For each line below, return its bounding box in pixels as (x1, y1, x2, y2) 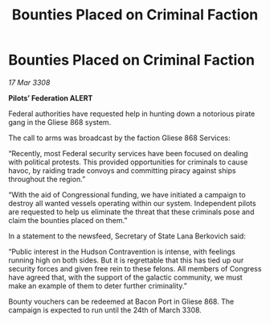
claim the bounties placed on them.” (8, 215, 128, 225)
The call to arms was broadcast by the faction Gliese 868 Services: (8, 133, 231, 143)
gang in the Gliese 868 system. (8, 117, 112, 126)
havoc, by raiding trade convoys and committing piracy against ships (8, 165, 236, 175)
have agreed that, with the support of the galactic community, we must (8, 272, 243, 282)
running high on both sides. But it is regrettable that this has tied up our (8, 255, 244, 265)
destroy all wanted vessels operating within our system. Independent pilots (8, 198, 256, 208)
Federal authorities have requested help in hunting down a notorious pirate (8, 109, 256, 118)
